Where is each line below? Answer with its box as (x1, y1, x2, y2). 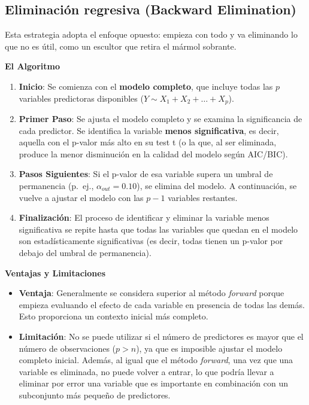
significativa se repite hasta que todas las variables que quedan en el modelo (19, 223, 298, 235)
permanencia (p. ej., (19, 179, 94, 191)
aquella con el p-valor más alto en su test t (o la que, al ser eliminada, (19, 136, 277, 148)
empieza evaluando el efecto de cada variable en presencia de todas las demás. (19, 298, 305, 310)
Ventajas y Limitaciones (5, 266, 106, 279)
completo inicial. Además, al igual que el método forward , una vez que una (19, 354, 293, 366)
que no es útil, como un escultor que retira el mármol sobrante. (5, 39, 237, 52)
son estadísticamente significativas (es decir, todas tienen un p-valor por (19, 235, 283, 247)
